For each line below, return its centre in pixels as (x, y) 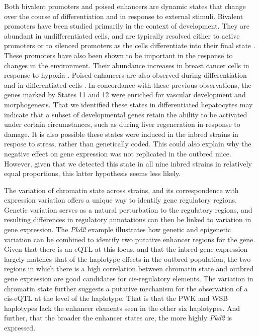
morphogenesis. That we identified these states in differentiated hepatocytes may (128, 104)
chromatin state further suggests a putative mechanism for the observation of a (126, 288)
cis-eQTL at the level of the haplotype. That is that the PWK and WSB (116, 298)
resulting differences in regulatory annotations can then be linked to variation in (128, 219)
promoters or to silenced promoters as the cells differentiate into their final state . (130, 45)
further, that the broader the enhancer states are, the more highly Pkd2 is (118, 318)
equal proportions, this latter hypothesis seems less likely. (93, 173)
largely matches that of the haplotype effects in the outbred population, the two (127, 259)
